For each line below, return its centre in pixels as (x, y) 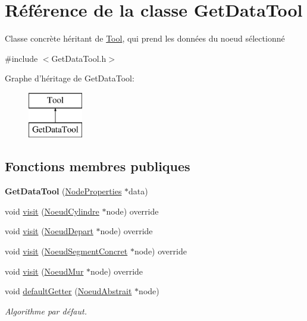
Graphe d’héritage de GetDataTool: (70, 78)
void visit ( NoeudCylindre (52, 211)
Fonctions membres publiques (98, 166)
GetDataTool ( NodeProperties (63, 191)
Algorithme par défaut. (46, 311)
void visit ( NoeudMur (44, 271)
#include (21, 58)
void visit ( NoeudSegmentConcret (66, 251)
